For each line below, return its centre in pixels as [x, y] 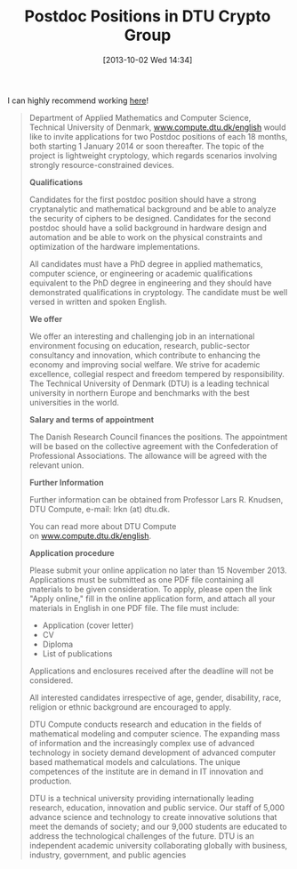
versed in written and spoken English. [98, 302]
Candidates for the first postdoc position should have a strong [143, 199]
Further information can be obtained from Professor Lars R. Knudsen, [156, 499]
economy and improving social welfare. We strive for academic [144, 364]
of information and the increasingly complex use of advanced [142, 743]
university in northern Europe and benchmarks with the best [139, 392]
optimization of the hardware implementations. [115, 246]
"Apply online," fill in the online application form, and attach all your [152, 599]
